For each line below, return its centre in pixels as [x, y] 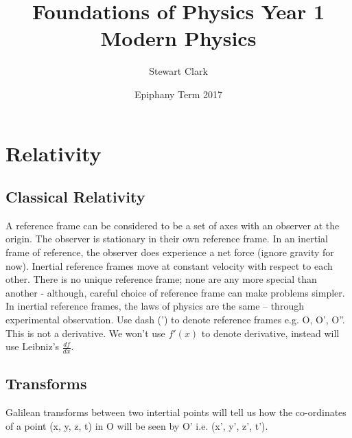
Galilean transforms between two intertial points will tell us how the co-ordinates [176, 412]
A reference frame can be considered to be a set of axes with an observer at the [173, 225]
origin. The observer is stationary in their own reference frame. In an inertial [167, 239]
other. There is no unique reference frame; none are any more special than [161, 279]
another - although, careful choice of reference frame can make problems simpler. [175, 292]
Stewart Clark [178, 71]
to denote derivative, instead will [270, 333]
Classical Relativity [75, 197]
